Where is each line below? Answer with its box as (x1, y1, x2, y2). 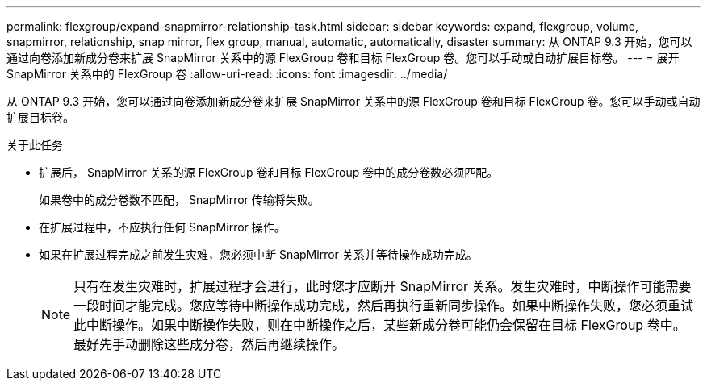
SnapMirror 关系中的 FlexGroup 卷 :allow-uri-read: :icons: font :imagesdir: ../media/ (6, 67, 448, 81)
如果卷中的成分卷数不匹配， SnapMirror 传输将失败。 (39, 193, 320, 206)
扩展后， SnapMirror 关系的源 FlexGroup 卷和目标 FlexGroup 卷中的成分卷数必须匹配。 (39, 165, 499, 179)
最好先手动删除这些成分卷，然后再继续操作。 (73, 336, 345, 352)
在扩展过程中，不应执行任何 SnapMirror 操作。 (39, 220, 286, 234)
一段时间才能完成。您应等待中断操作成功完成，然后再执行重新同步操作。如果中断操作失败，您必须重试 (73, 298, 694, 314)
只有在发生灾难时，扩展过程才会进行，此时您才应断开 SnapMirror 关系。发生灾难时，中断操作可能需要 (73, 278, 692, 294)
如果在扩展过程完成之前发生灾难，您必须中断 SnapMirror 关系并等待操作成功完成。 (39, 248, 478, 261)
